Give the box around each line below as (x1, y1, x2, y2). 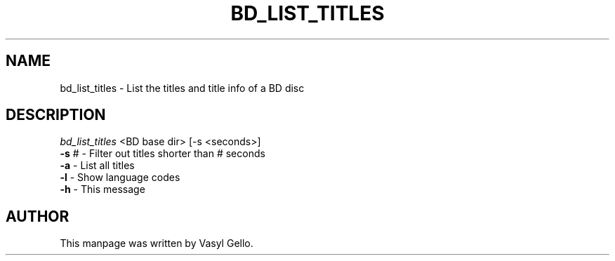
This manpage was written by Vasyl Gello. (60, 237, 253, 250)
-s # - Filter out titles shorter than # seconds (60, 147, 265, 160)
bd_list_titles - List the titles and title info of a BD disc (60, 81, 305, 94)
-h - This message (60, 183, 145, 196)
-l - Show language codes (60, 171, 180, 184)
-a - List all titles (60, 159, 135, 172)
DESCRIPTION (6, 106, 106, 124)
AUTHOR (6, 207, 70, 225)
